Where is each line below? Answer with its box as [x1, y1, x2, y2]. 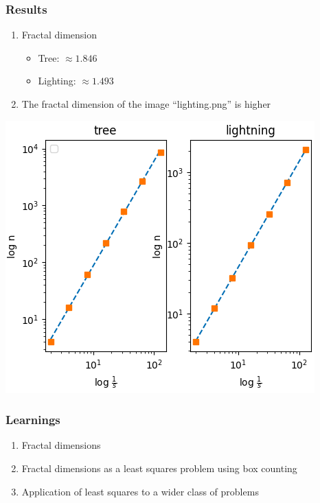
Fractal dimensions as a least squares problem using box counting [21, 461, 297, 475]
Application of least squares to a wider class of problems [21, 484, 259, 498]
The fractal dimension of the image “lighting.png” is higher [21, 97, 271, 110]
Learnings [5, 411, 60, 428]
